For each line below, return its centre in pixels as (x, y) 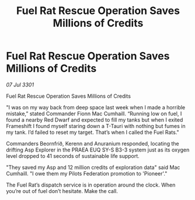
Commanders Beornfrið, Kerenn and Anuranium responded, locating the (93, 143)
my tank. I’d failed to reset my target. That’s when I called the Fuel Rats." (93, 132)
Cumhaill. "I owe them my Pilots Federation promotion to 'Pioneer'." (87, 173)
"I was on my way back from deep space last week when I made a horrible (96, 107)
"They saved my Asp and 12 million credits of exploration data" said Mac (93, 167)
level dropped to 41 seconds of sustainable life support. (73, 156)
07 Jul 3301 (20, 85)
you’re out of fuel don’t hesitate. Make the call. (62, 191)
